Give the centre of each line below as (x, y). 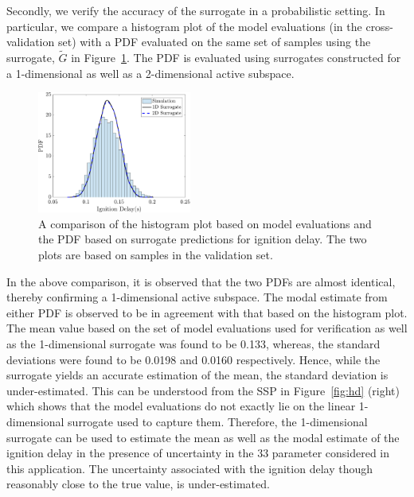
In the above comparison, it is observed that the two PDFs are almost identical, (201, 281)
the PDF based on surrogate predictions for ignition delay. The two (203, 239)
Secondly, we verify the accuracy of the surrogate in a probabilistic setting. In (196, 10)
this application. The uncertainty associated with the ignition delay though (189, 468)
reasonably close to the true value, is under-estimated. (138, 484)
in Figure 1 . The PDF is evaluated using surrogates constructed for (236, 57)
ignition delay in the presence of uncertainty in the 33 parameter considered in (198, 453)
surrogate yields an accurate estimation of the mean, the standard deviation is (197, 375)
